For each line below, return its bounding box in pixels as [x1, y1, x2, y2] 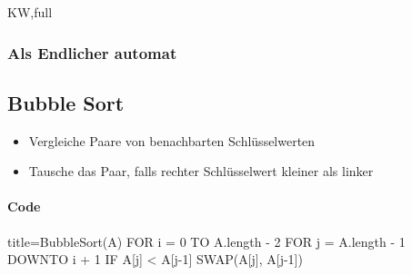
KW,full [7, 3, 53, 21]
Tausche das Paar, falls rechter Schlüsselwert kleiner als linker [28, 162, 374, 181]
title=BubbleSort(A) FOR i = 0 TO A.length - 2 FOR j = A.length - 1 [7, 231, 406, 250]
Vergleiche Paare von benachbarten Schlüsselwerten [28, 131, 316, 150]
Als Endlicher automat [7, 41, 177, 64]
